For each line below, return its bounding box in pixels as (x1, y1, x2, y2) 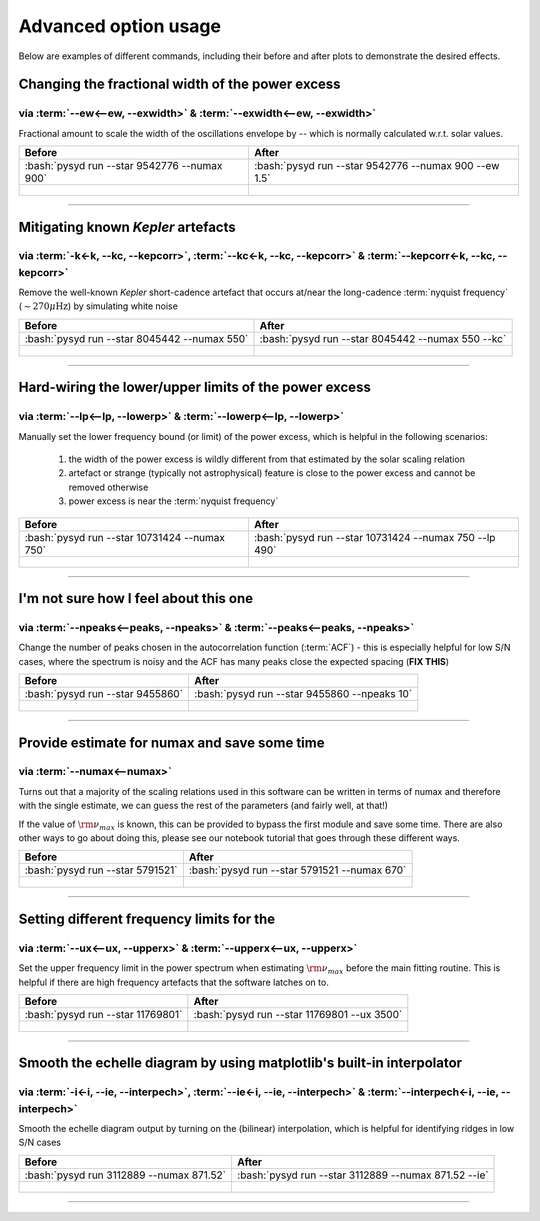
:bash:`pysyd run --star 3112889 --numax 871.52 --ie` (236, 1168, 489, 1182)
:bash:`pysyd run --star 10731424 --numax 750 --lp (253, 530, 496, 544)
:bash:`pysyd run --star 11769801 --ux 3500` (193, 1007, 403, 1021)
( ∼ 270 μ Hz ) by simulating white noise (18, 300, 179, 312)
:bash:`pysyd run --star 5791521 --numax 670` (188, 863, 407, 877)
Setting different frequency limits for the (18, 910, 276, 927)
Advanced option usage (18, 15, 222, 37)
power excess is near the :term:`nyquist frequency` (68, 495, 279, 507)
